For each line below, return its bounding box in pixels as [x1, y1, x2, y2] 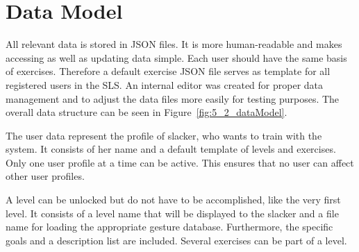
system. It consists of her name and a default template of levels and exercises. [6, 142, 336, 156]
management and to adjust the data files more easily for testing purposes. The [6, 91, 340, 106]
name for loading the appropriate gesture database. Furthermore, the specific [6, 219, 333, 234]
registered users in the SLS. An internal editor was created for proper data [6, 77, 324, 92]
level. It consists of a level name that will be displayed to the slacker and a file [6, 205, 339, 220]
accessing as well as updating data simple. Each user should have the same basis [6, 50, 347, 65]
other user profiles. [6, 169, 85, 183]
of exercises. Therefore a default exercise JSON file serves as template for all [6, 64, 331, 78]
